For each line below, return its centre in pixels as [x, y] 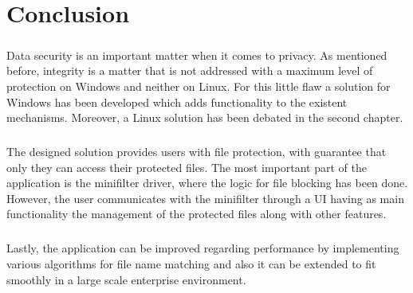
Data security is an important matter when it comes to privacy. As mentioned [197, 55]
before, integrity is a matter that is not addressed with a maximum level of [190, 70]
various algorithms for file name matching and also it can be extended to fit [191, 264]
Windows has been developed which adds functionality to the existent [177, 102]
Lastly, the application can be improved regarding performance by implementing [203, 248]
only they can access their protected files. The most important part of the [187, 167]
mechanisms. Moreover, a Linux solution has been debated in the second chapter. [205, 117]
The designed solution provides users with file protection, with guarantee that [197, 152]
